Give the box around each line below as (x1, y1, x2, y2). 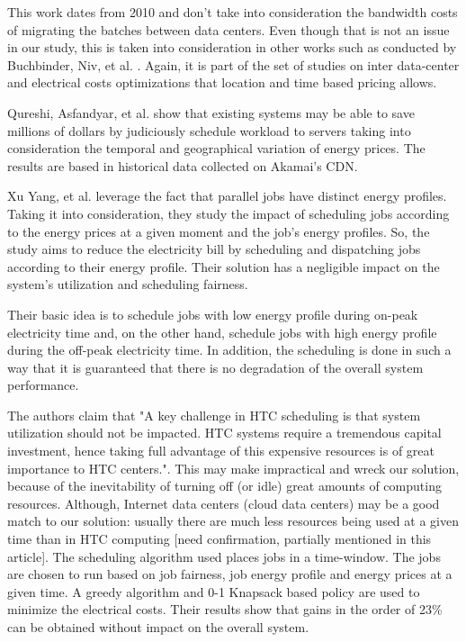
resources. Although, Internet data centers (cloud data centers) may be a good (7, 493, 440, 512)
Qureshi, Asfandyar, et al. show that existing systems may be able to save (7, 103, 415, 122)
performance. (7, 375, 79, 394)
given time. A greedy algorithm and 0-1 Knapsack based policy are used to (7, 582, 420, 601)
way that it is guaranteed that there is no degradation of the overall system (7, 357, 424, 376)
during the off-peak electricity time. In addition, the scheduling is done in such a (7, 340, 452, 359)
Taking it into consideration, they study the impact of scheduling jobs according (7, 203, 450, 222)
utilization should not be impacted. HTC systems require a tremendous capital (7, 423, 442, 442)
